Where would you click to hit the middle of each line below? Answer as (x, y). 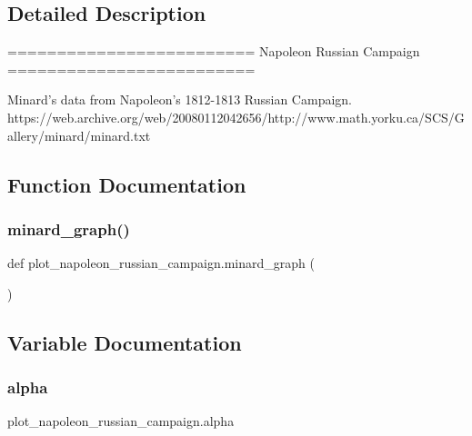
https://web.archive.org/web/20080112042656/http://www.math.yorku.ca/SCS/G (236, 117)
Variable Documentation (125, 342)
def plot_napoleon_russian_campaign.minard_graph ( (161, 263)
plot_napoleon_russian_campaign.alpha (121, 421)
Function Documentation (127, 184)
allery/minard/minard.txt (79, 135)
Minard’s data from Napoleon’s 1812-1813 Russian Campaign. (180, 99)
